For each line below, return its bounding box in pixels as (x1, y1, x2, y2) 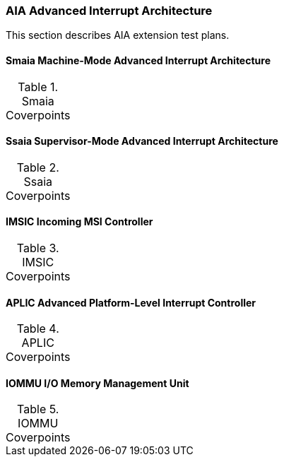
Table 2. (16, 160, 59, 174)
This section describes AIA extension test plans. (6, 29, 230, 42)
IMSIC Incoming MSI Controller (6, 215, 153, 228)
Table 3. (16, 241, 59, 256)
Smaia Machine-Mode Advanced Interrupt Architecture (6, 54, 271, 66)
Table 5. (17, 402, 59, 417)
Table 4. (16, 321, 59, 336)
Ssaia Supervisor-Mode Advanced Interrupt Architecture (6, 135, 278, 148)
